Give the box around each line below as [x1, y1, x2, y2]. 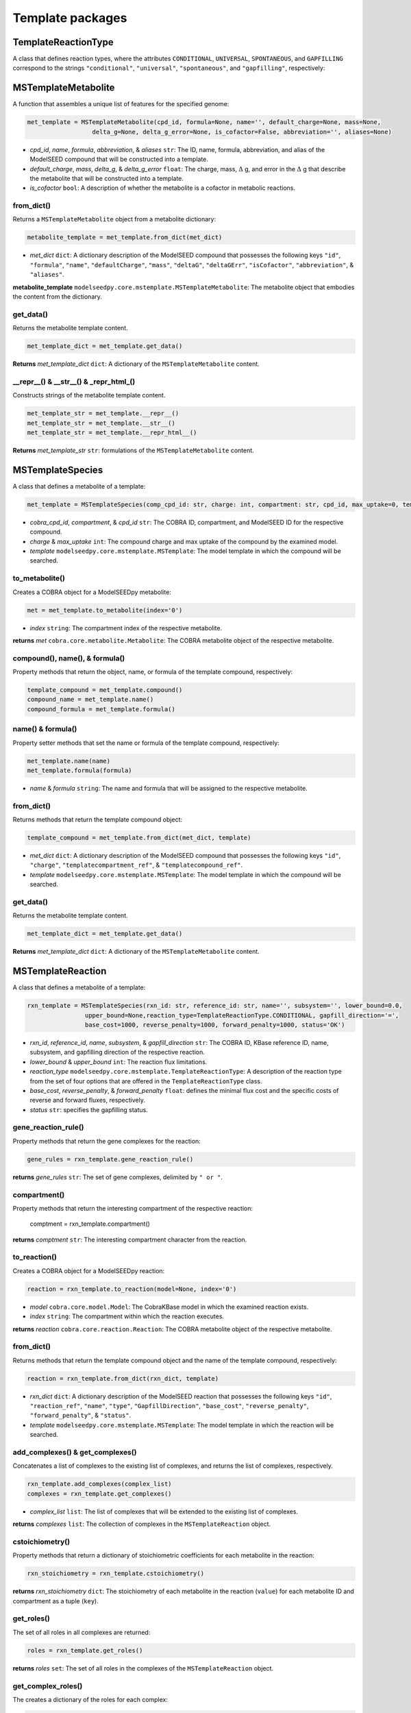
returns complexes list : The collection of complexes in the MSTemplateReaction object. [12, 1520, 271, 1528]
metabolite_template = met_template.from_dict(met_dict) [27, 234, 223, 241]
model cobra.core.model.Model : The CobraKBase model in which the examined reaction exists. [29, 1303, 309, 1311]
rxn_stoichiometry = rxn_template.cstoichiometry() [27, 1570, 205, 1577]
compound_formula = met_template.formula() [27, 705, 176, 713]
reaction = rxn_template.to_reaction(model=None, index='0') [27, 1285, 237, 1293]
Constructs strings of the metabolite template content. [12, 391, 166, 399]
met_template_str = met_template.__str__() [27, 419, 176, 427]
